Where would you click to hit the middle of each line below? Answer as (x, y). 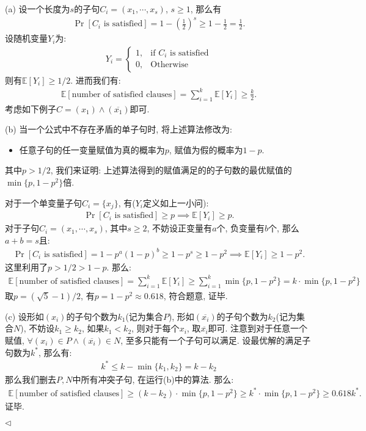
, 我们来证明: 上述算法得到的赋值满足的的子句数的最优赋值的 (171, 170)
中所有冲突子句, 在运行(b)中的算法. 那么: (153, 379)
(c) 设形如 (24, 316)
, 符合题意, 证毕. (196, 295)
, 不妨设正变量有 (180, 228)
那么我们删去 (31, 379)
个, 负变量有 (241, 228)
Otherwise (169, 65)
